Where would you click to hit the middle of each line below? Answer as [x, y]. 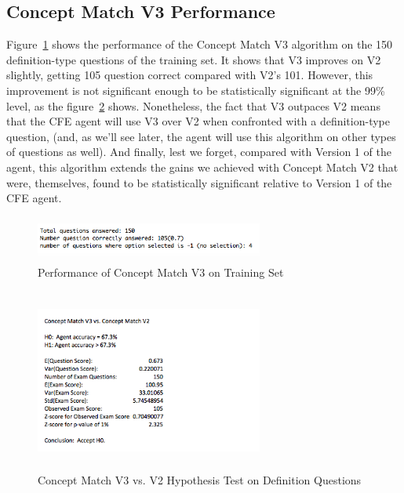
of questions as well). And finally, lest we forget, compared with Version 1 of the [199, 152]
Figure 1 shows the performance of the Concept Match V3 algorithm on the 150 [200, 44]
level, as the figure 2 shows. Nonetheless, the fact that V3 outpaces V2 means [193, 105]
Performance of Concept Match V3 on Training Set [161, 272]
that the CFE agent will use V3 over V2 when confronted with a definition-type [198, 121]
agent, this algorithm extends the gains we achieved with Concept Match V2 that [202, 167]
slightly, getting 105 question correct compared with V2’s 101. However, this [190, 75]
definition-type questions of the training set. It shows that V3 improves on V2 [194, 59]
